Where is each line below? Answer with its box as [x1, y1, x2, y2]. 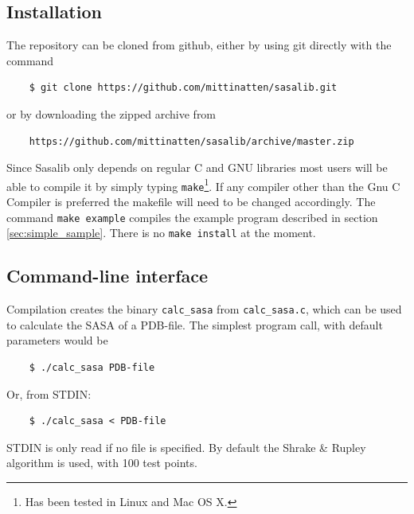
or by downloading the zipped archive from [6, 105, 217, 122]
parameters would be [6, 332, 108, 349]
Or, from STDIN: [6, 385, 92, 402]
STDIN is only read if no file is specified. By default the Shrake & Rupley [6, 438, 366, 455]
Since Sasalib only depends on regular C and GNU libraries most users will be [6, 159, 388, 176]
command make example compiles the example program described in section [6, 208, 378, 225]
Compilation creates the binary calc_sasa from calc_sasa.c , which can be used [6, 301, 402, 317]
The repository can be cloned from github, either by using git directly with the [6, 37, 392, 53]
